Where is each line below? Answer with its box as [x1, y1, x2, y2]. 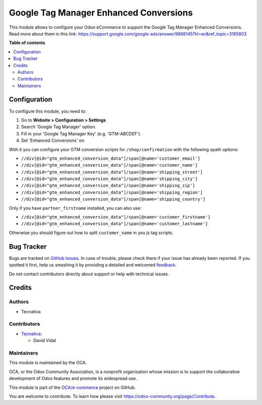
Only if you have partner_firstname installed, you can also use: [9, 205, 142, 211]
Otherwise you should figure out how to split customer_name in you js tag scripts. [9, 230, 174, 236]
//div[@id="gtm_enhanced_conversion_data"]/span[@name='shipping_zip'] [21, 183, 196, 188]
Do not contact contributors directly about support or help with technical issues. [9, 271, 169, 277]
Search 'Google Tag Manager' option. [21, 124, 97, 130]
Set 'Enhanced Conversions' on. [21, 137, 86, 143]
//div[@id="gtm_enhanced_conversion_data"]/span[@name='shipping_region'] [21, 189, 203, 195]
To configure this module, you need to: [9, 108, 87, 114]
